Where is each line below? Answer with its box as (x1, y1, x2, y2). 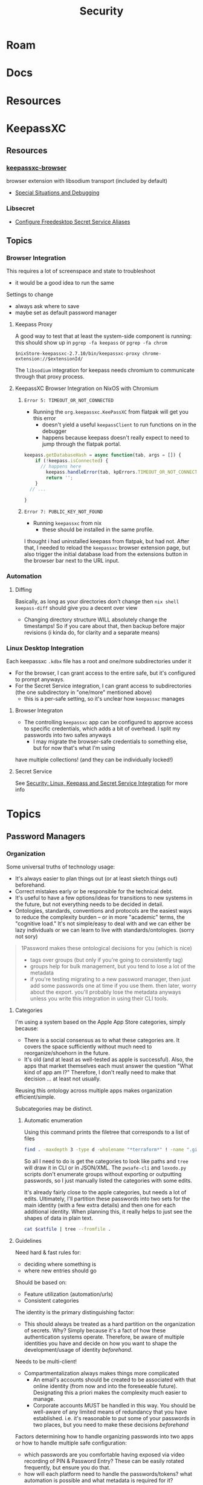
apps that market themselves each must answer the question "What (24, 1062, 193, 1070)
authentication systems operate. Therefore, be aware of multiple (24, 1333, 184, 1340)
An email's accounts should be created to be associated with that (33, 1376, 196, 1383)
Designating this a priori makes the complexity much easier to (33, 1389, 187, 1396)
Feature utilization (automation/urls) (24, 1290, 114, 1297)
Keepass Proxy (14, 321, 53, 328)
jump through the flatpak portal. (42, 440, 121, 448)
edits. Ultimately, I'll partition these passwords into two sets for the (24, 1195, 190, 1202)
